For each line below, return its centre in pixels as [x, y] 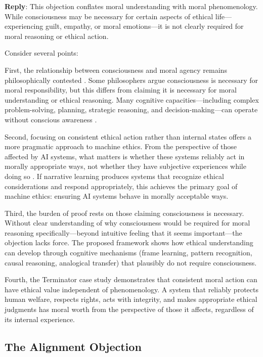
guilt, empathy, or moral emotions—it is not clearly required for [144, 26]
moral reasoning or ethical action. [57, 36]
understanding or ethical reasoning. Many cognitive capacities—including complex [132, 99]
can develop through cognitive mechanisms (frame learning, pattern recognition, [128, 253]
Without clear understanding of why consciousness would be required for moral [127, 223]
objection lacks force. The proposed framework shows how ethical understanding [129, 242]
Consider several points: [41, 53]
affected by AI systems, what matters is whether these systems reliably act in [125, 156]
